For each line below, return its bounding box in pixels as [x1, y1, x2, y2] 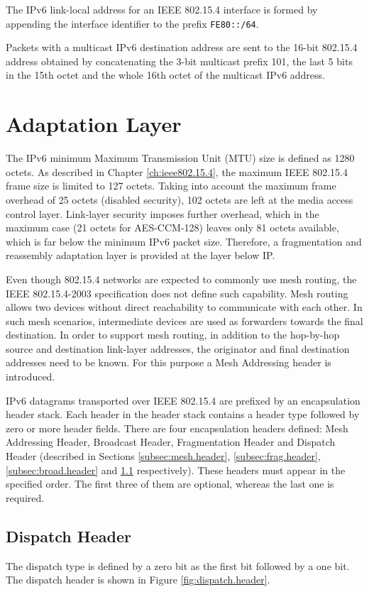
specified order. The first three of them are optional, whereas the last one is [6, 476, 334, 491]
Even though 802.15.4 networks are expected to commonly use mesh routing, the [6, 271, 357, 286]
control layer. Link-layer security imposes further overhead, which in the [6, 206, 319, 221]
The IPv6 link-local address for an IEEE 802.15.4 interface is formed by [6, 2, 318, 16]
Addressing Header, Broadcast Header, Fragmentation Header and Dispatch [6, 434, 336, 449]
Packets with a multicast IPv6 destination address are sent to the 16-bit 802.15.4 [6, 40, 358, 55]
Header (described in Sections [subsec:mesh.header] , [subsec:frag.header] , [6, 449, 321, 464]
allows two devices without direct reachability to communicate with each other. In [6, 300, 363, 314]
